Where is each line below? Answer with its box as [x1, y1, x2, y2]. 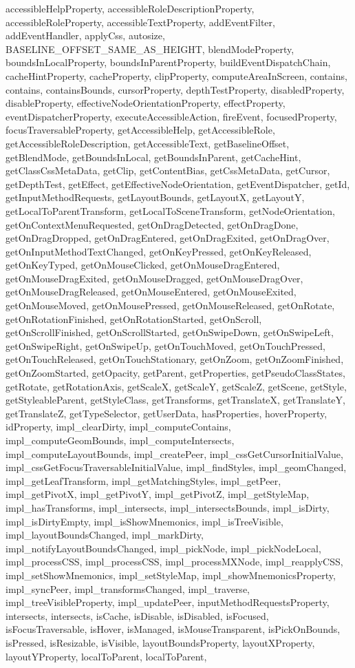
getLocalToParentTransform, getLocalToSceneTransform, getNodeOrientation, [6, 203, 335, 218]
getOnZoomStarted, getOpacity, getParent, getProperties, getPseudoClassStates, [6, 366, 345, 380]
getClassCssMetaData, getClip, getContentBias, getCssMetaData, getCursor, [6, 163, 330, 178]
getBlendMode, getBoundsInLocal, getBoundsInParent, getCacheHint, [6, 149, 301, 164]
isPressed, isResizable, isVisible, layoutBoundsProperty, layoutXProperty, [6, 635, 315, 649]
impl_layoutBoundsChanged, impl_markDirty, [6, 528, 204, 542]
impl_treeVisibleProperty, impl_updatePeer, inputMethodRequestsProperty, [6, 595, 330, 609]
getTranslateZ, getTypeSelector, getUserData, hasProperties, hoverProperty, [6, 406, 327, 420]
